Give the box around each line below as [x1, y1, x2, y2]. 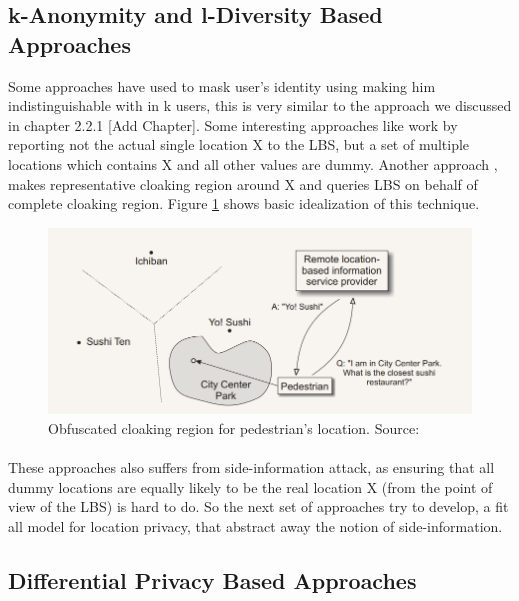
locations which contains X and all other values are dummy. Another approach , [8, 153, 498, 174]
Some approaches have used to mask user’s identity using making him [8, 75, 436, 96]
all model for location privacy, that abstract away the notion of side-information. [8, 516, 503, 537]
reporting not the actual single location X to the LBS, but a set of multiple [8, 134, 470, 155]
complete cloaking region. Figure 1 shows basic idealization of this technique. [8, 193, 480, 214]
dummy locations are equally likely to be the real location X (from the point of [8, 476, 493, 497]
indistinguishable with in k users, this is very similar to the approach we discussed [8, 95, 512, 116]
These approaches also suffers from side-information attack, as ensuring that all [8, 457, 495, 478]
